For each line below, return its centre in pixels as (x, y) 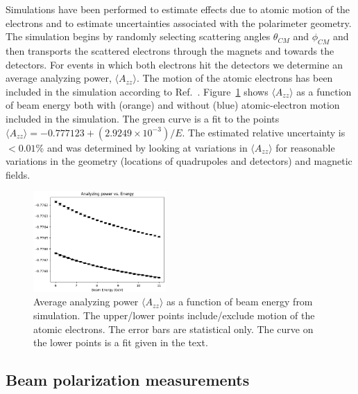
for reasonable (305, 147)
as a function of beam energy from (239, 302)
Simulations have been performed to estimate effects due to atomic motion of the (178, 9)
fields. (18, 174)
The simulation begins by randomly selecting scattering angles (138, 36)
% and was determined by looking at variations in (142, 147)
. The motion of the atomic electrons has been (235, 78)
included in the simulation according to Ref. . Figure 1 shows (137, 91)
